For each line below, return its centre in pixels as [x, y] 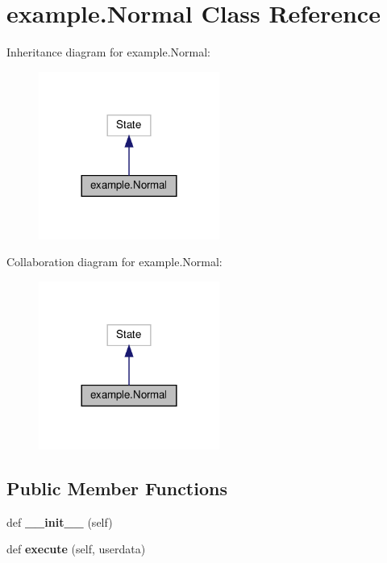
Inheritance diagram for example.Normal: [108, 52]
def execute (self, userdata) [76, 549]
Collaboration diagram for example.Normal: [114, 262]
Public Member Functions [117, 488]
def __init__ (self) [60, 521]
